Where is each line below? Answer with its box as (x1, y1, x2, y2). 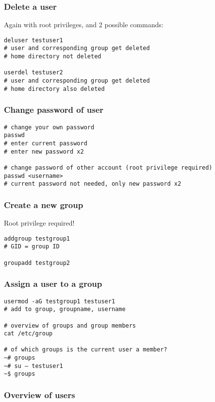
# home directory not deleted (4, 53, 101, 60)
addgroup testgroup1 (4, 235, 70, 242)
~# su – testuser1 (4, 362, 63, 369)
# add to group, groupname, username (4, 306, 126, 313)
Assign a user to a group (4, 278, 102, 290)
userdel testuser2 (4, 69, 63, 76)
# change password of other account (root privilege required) (4, 164, 213, 171)
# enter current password (4, 140, 87, 147)
